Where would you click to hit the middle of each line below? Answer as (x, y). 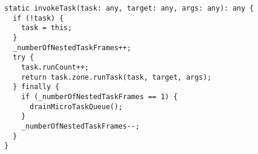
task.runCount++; (55, 67)
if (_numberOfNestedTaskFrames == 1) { (99, 96)
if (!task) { (38, 18)
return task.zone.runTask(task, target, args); (116, 77)
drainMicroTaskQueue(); (76, 107)
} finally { (36, 87)
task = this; (46, 28)
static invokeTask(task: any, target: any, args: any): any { (129, 8)
